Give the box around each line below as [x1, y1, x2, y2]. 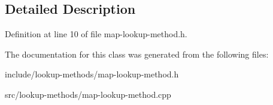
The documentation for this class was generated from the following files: [5, 47, 269, 60]
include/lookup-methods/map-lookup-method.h [5, 68, 179, 80]
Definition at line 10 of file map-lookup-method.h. [5, 28, 187, 40]
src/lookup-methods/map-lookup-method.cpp [5, 88, 171, 100]
